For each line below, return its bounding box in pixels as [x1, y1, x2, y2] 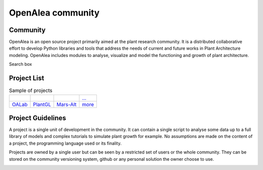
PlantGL [33, 101, 51, 108]
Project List [9, 74, 44, 82]
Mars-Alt [56, 101, 77, 108]
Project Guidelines [9, 113, 66, 122]
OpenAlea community [9, 7, 100, 18]
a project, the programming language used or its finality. [9, 140, 122, 146]
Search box [9, 61, 32, 67]
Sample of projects [9, 87, 53, 94]
